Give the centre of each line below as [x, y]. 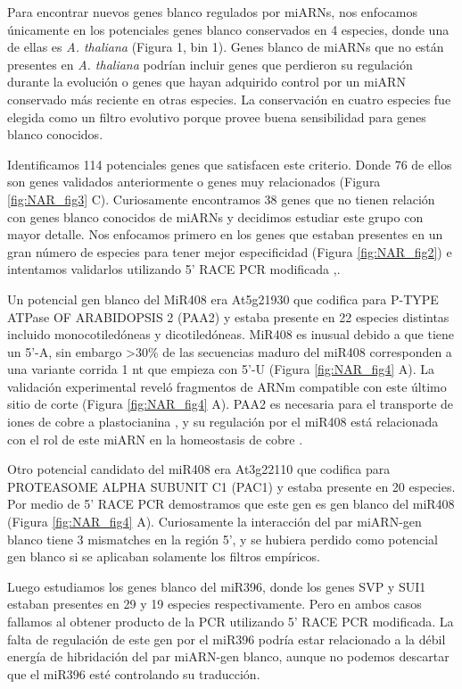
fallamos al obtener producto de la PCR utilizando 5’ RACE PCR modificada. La [231, 621]
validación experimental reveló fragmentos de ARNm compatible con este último [227, 386]
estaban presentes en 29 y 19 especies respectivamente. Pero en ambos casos [214, 604]
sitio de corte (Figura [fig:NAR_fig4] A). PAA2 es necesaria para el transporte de [231, 404]
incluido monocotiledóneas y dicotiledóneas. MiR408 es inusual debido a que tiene [231, 334]
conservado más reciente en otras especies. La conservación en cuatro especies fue [229, 99]
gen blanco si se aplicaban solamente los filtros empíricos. [164, 556]
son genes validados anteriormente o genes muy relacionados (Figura [194, 182]
